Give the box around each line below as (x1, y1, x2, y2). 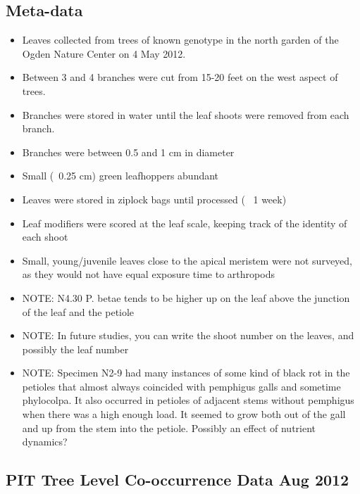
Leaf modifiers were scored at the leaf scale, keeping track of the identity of (22, 215, 347, 230)
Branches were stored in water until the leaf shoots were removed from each (22, 107, 349, 122)
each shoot (22, 229, 68, 244)
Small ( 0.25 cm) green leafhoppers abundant (22, 168, 219, 183)
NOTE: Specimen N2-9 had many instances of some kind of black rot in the (22, 365, 350, 380)
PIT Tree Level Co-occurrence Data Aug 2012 (6, 469, 349, 490)
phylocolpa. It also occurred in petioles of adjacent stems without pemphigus (22, 393, 354, 407)
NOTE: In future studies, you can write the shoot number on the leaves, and (22, 328, 354, 343)
